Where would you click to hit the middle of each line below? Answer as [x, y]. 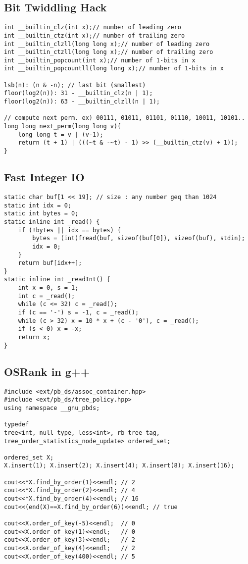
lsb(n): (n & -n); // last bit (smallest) [75, 85]
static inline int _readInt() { [57, 280]
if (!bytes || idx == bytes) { [70, 230]
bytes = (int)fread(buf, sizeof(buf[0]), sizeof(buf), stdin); [139, 238]
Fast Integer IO [44, 177]
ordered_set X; [29, 457]
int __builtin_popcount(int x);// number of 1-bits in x [100, 60]
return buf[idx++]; [50, 263]
